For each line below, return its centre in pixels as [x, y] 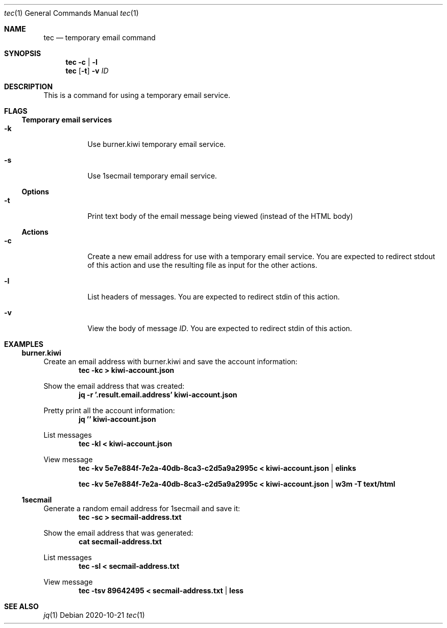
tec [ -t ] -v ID [87, 71]
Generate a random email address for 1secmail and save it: [142, 508]
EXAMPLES [24, 344]
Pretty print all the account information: [109, 410]
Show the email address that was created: [114, 386]
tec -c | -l [81, 62]
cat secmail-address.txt [120, 542]
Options [35, 192]
